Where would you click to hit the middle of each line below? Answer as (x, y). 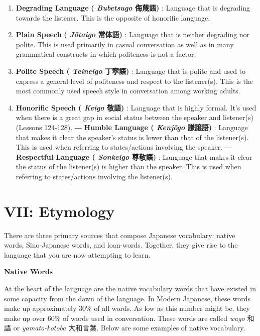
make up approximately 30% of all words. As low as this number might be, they (127, 308)
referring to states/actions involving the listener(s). (94, 176)
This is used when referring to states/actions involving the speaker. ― (124, 147)
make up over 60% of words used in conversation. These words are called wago (124, 318)
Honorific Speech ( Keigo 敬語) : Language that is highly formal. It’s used (136, 107)
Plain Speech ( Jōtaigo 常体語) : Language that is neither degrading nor (133, 34)
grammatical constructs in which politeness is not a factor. (106, 54)
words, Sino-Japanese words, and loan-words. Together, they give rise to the (121, 245)
